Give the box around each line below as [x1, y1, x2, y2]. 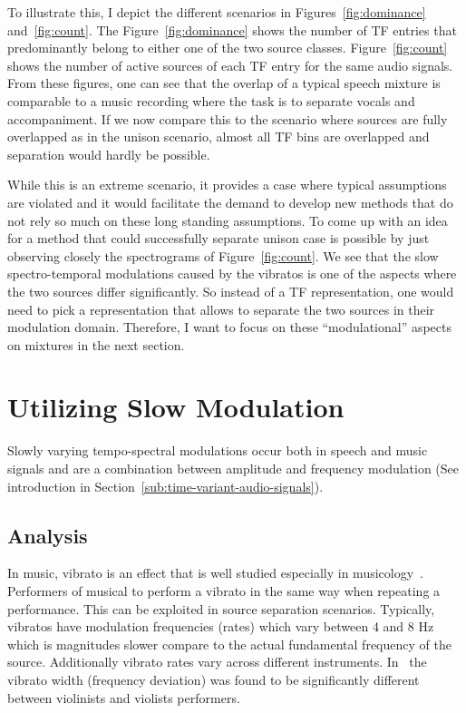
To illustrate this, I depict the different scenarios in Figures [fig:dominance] [7, 3, 426, 21]
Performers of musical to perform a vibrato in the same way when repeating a [7, 581, 441, 600]
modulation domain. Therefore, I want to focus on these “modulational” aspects [7, 317, 451, 337]
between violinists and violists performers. [7, 688, 240, 707]
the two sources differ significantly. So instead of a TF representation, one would [7, 281, 454, 300]
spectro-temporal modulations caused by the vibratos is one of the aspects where [7, 264, 457, 283]
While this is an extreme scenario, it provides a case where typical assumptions [7, 175, 447, 194]
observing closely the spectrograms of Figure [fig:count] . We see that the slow [7, 246, 439, 265]
